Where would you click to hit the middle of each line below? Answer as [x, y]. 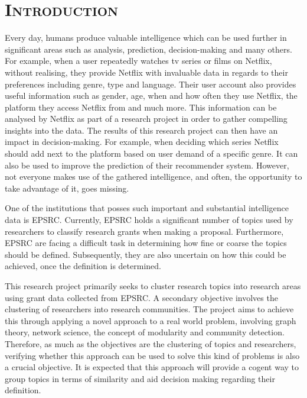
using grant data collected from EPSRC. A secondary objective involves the [141, 297]
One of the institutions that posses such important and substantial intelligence [147, 208]
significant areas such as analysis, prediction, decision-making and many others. [148, 49]
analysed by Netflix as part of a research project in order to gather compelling [146, 119]
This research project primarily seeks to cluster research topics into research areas [153, 286]
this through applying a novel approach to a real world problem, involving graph [151, 320]
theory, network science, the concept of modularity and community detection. [145, 332]
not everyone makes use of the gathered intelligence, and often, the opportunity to [153, 177]
